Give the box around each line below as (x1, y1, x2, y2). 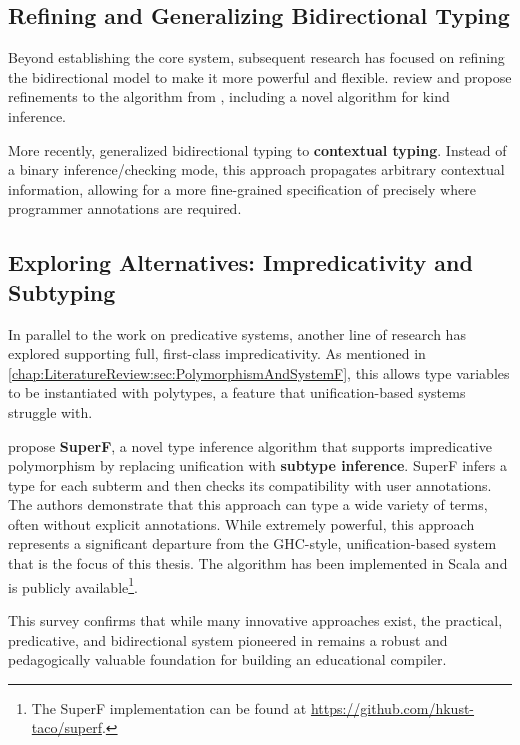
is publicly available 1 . (8, 573, 139, 597)
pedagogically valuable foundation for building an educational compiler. (8, 649, 447, 670)
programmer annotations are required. (8, 198, 242, 219)
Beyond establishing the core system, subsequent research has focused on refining (8, 47, 505, 68)
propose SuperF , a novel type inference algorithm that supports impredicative (8, 435, 492, 456)
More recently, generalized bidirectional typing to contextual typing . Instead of (8, 139, 507, 160)
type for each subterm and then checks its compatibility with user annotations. (8, 474, 492, 495)
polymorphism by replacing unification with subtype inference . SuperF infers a (8, 455, 507, 476)
